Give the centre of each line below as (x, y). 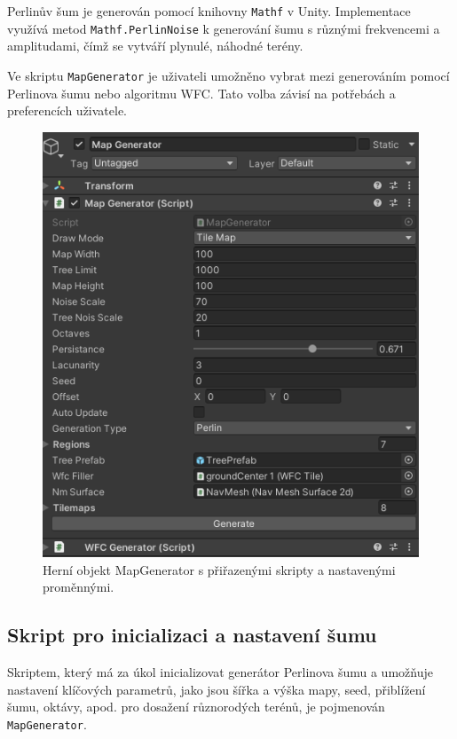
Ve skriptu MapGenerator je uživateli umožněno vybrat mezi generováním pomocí (228, 75)
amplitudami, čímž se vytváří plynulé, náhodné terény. (155, 46)
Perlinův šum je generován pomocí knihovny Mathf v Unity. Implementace (209, 11)
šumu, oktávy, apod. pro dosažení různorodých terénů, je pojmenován (196, 707)
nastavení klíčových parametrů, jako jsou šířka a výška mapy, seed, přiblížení (217, 689)
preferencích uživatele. (67, 110)
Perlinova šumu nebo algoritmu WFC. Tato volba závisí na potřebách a (201, 93)
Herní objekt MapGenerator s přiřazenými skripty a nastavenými (219, 569)
